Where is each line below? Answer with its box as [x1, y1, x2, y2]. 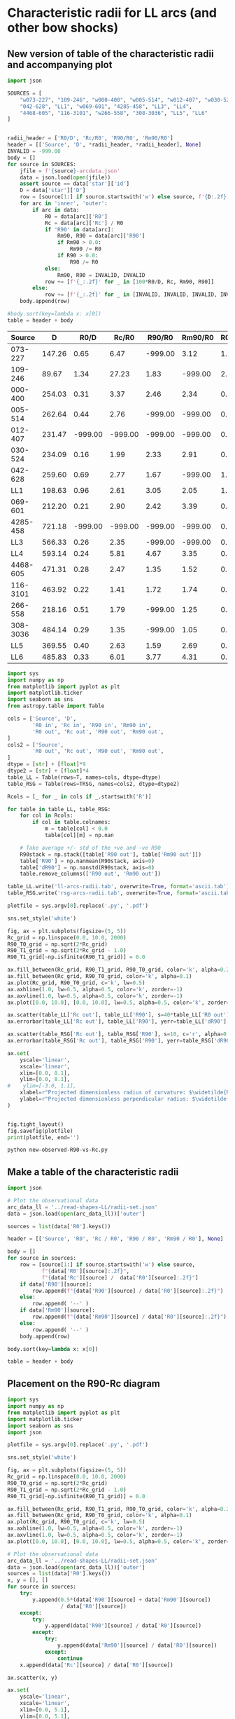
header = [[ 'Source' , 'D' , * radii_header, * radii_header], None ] [7, 142, 201, 149]
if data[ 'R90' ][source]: [20, 1281, 92, 1288]
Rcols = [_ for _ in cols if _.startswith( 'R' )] [7, 793, 152, 800]
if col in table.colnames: [32, 819, 111, 826]
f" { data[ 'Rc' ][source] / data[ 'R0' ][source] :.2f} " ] [41, 1274, 199, 1281]
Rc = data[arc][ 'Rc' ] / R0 [44, 219, 124, 226]
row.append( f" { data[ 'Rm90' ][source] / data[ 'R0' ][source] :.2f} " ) [32, 1313, 227, 1321]
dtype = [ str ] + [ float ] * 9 [7, 761, 86, 768]
